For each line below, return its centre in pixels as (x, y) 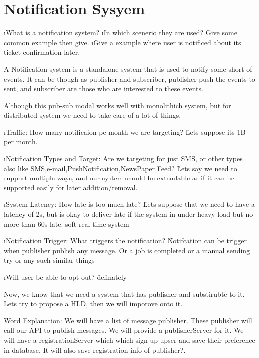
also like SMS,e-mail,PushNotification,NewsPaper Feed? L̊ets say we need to (121, 168)
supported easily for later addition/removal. (71, 187)
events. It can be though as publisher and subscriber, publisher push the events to (129, 79)
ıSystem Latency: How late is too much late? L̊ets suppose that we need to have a (129, 204)
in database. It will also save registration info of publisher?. (95, 349)
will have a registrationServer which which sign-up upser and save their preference (129, 339)
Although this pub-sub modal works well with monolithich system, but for (118, 105)
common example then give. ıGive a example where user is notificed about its (123, 42)
